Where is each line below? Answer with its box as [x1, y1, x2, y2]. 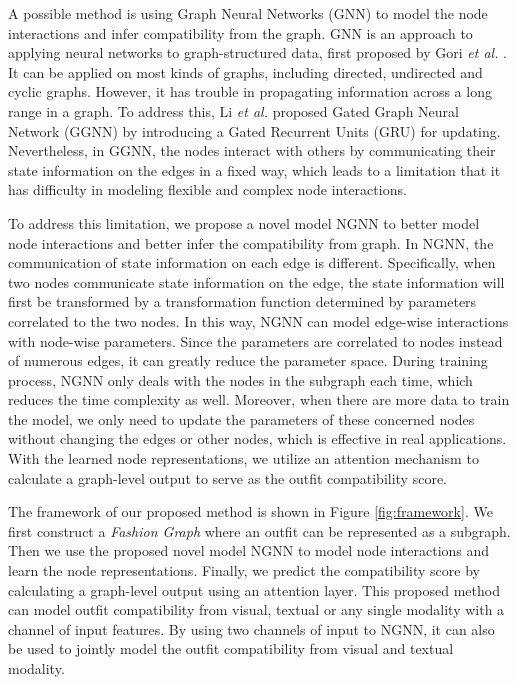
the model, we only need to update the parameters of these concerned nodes [8, 408, 475, 429]
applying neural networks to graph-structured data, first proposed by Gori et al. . [8, 42, 508, 63]
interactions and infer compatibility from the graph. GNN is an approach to [8, 22, 473, 43]
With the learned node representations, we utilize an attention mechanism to [8, 448, 479, 469]
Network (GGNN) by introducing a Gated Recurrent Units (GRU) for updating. [8, 120, 501, 141]
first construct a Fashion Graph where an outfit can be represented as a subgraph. [8, 520, 511, 541]
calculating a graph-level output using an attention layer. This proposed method [8, 579, 500, 600]
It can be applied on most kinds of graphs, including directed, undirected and [8, 61, 483, 82]
